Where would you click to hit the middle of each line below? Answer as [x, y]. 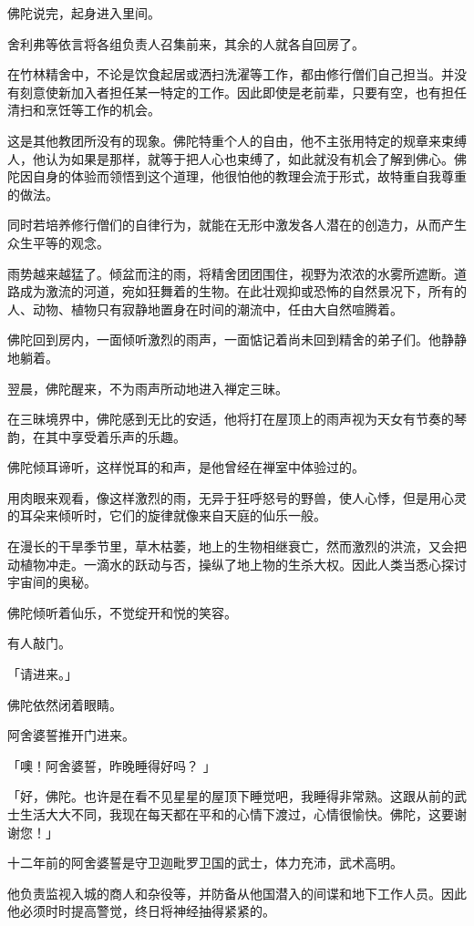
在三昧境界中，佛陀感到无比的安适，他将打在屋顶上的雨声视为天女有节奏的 [231, 419]
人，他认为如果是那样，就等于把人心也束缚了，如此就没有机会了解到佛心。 [231, 158]
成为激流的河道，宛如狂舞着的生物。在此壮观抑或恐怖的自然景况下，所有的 [243, 291]
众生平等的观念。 [58, 242]
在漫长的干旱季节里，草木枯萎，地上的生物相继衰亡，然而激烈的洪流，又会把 [237, 546]
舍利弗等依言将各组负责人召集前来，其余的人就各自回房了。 [186, 43]
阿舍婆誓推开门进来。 [71, 735]
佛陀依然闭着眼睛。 [65, 704]
